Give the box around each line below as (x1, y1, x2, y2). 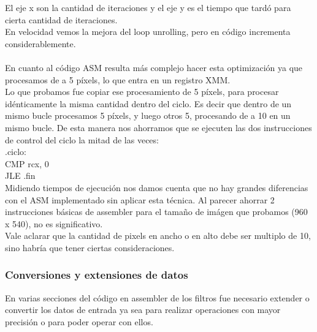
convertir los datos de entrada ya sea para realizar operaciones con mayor (5, 303, 281, 316)
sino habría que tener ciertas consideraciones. (5, 241, 175, 254)
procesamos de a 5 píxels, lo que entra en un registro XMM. (5, 73, 231, 86)
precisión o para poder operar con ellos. (5, 315, 153, 328)
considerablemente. (5, 37, 76, 50)
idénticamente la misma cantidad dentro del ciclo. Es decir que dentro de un (5, 97, 292, 110)
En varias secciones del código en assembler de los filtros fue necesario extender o (5, 291, 310, 304)
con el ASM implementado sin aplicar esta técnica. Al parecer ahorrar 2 (5, 193, 275, 206)
